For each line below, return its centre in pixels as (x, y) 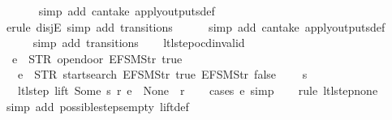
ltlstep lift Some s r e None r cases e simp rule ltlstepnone (198, 90)
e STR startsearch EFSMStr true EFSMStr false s (162, 74)
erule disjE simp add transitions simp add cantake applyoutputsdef (196, 26)
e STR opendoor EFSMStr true (97, 58)
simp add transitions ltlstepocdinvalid (139, 43)
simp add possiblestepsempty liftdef (97, 106)
